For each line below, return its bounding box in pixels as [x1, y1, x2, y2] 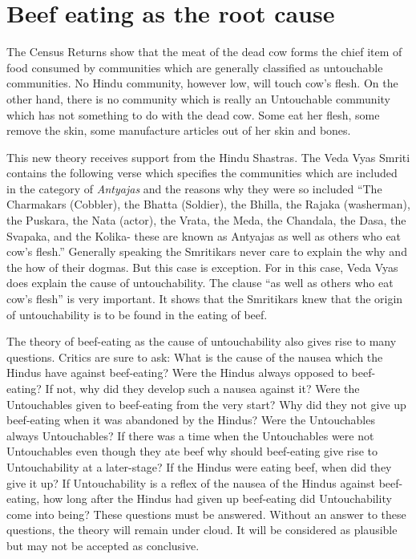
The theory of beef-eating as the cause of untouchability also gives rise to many [6, 333, 397, 350]
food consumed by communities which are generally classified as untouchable [6, 59, 383, 75]
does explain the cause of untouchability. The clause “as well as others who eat [6, 274, 394, 291]
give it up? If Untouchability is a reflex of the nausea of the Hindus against [6, 474, 376, 491]
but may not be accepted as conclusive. [6, 537, 200, 553]
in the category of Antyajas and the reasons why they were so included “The [6, 180, 382, 196]
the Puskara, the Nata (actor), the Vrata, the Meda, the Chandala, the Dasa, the [6, 212, 406, 229]
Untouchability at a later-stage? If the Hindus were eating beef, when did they [6, 458, 392, 475]
